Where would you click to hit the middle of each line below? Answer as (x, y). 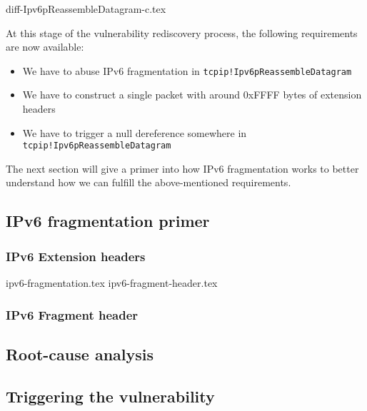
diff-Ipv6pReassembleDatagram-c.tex (86, 9)
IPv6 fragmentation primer (108, 221)
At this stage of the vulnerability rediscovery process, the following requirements (182, 32)
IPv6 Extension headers (76, 256)
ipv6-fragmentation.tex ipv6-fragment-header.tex (112, 283)
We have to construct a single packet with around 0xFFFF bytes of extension (192, 95)
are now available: (45, 47)
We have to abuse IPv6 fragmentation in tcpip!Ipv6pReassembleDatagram (187, 70)
